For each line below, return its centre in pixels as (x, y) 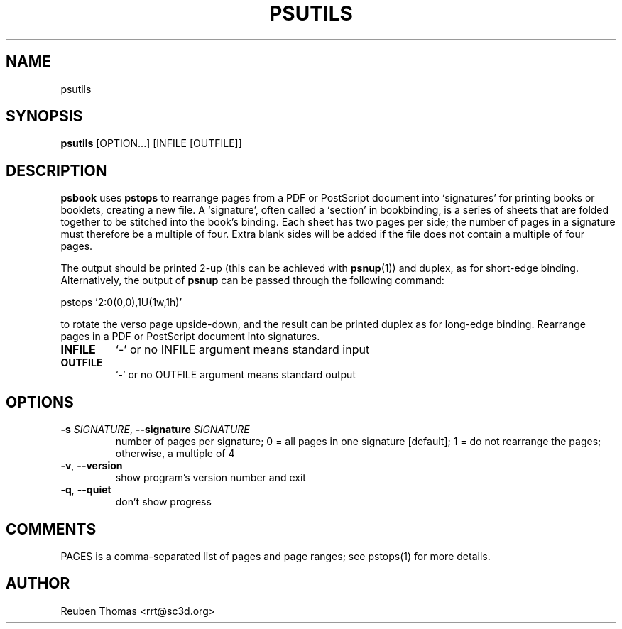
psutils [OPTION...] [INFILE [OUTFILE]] (151, 143)
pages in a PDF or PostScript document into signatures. (190, 337)
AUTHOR (38, 584)
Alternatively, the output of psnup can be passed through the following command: (252, 280)
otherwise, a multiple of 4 (175, 454)
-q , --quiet (86, 490)
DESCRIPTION (56, 170)
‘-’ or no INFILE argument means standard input (242, 350)
